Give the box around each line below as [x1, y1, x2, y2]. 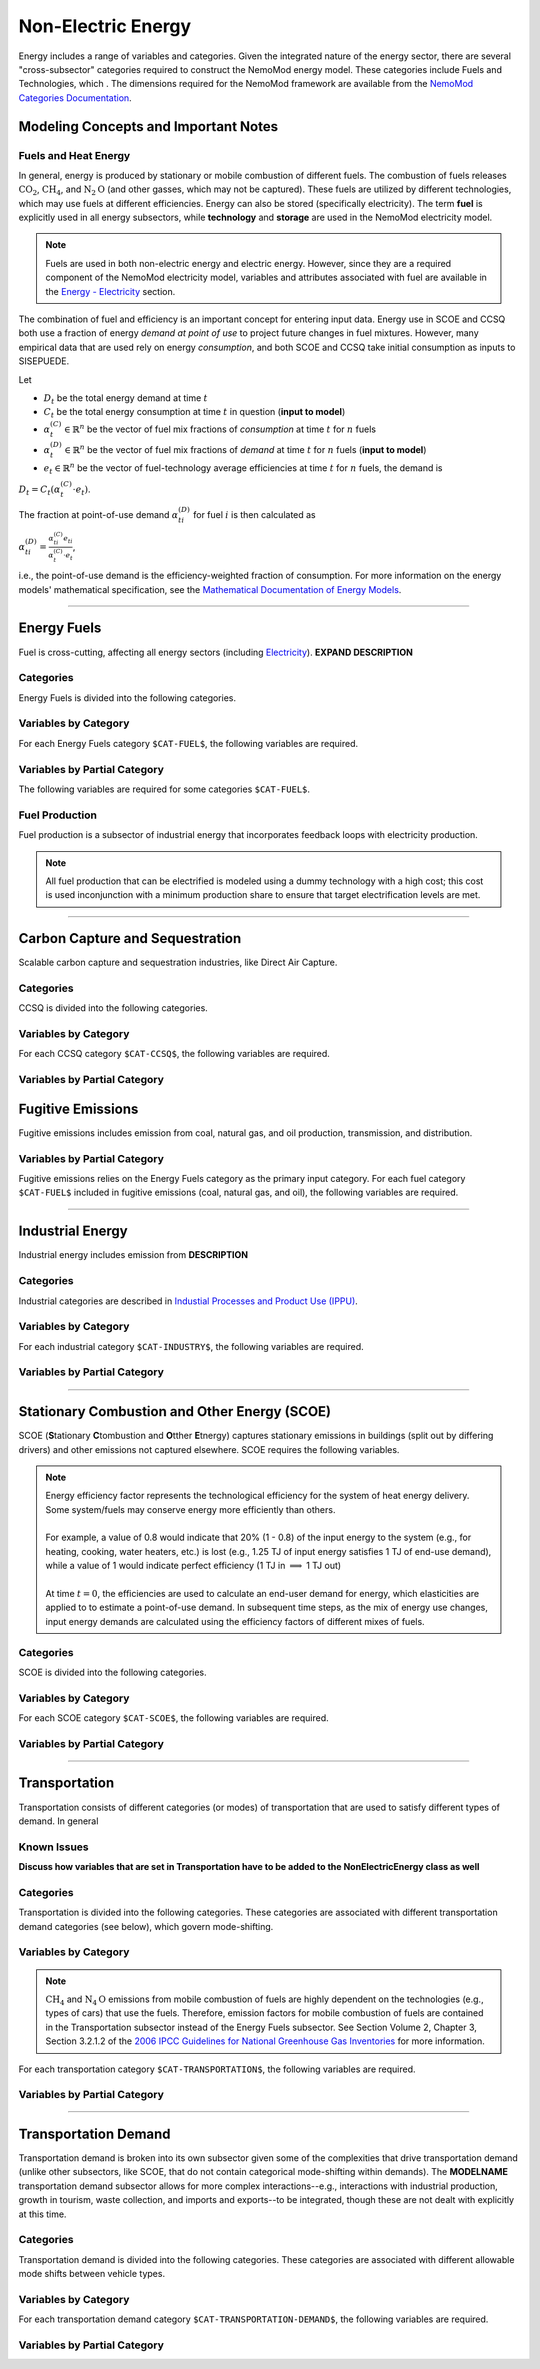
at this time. [18, 2208, 67, 2220]
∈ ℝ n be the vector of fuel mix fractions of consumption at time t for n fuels [63, 421, 377, 435]
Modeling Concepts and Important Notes [18, 118, 279, 135]
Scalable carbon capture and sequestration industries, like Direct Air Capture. [18, 956, 338, 969]
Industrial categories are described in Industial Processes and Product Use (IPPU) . [18, 1295, 359, 1307]
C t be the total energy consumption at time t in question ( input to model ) [43, 406, 346, 420]
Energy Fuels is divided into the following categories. [18, 691, 237, 704]
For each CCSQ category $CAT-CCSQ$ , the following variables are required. [18, 1048, 330, 1060]
